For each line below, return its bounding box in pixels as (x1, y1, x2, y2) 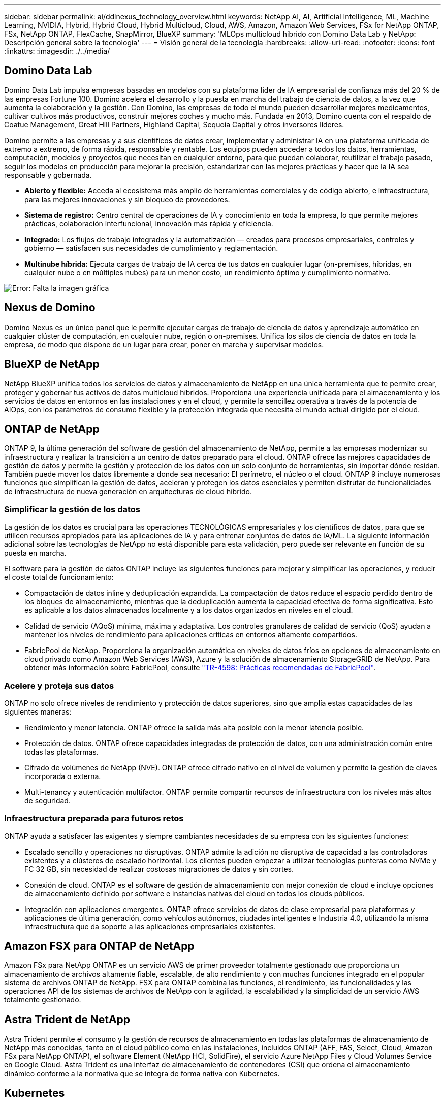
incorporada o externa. (24, 771, 101, 781)
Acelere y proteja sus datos (4, 680, 114, 691)
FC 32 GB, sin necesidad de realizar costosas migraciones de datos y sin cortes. (24, 864, 294, 873)
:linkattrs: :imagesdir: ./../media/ (4, 47, 110, 55)
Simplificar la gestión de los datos (4, 504, 140, 514)
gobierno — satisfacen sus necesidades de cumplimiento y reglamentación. (24, 243, 278, 252)
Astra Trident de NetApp (4, 1013, 131, 1026)
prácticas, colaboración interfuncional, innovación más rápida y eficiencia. (24, 219, 273, 228)
